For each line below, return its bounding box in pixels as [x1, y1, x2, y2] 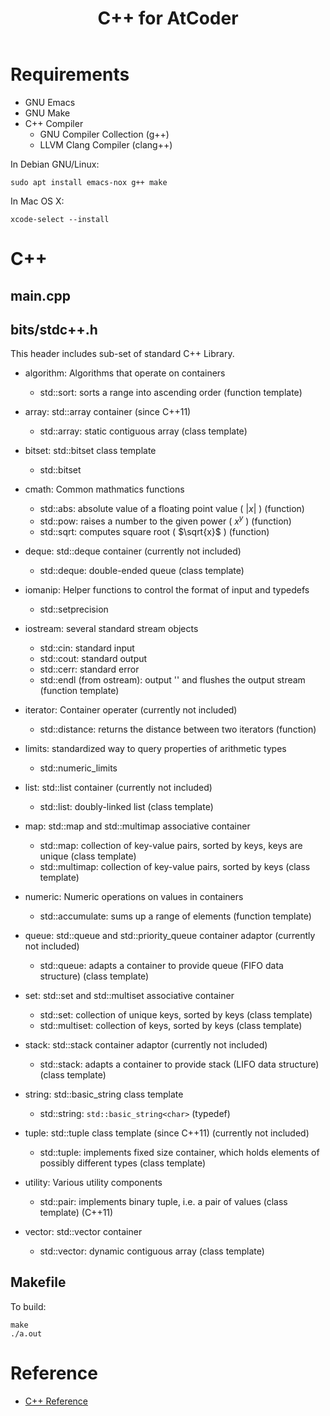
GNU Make [24, 107, 71, 119]
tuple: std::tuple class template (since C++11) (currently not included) [24, 1127, 310, 1139]
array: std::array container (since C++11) [24, 406, 192, 418]
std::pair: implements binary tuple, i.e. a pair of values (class [39, 1195, 288, 1207]
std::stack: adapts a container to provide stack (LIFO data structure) [39, 1058, 320, 1070]
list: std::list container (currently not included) [24, 781, 213, 793]
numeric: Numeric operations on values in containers [24, 890, 244, 902]
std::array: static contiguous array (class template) [39, 425, 248, 437]
